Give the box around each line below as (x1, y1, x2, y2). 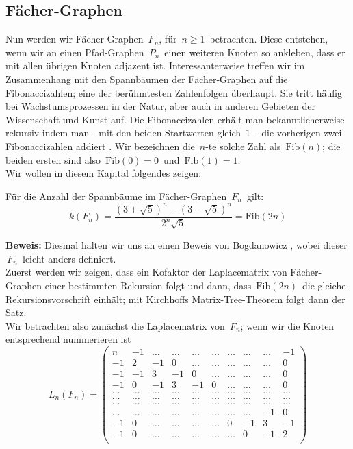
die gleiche (302, 278, 346, 293)
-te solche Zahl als (205, 138, 281, 153)
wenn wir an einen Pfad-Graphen (5, 45, 144, 59)
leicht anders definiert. (23, 251, 116, 265)
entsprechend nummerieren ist (5, 332, 131, 346)
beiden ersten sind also (5, 152, 101, 167)
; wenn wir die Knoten (240, 318, 335, 332)
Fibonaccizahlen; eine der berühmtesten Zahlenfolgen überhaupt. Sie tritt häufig (5, 85, 343, 99)
